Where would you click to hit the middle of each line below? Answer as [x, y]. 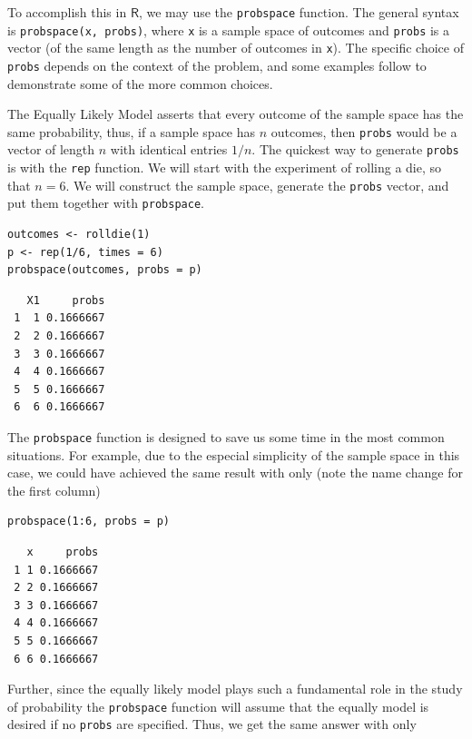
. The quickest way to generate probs [355, 149]
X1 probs [66, 300]
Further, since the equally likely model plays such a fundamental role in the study [235, 689]
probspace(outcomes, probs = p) [105, 270]
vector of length [51, 149]
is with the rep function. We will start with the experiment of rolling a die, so [225, 168]
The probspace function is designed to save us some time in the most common [226, 437]
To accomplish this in [67, 12]
